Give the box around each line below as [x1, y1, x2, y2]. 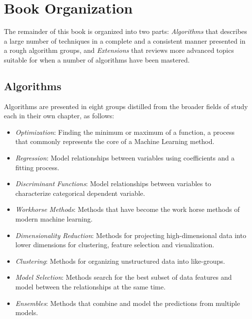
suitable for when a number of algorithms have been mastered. [4, 54, 190, 64]
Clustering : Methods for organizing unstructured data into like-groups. [15, 255, 225, 266]
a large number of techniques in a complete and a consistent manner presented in [4, 35, 246, 46]
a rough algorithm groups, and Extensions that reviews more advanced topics [4, 45, 234, 55]
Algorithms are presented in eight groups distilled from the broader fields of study [4, 101, 248, 111]
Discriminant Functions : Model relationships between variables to [15, 178, 211, 189]
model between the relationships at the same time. [15, 282, 166, 292]
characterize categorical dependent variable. [15, 188, 145, 198]
